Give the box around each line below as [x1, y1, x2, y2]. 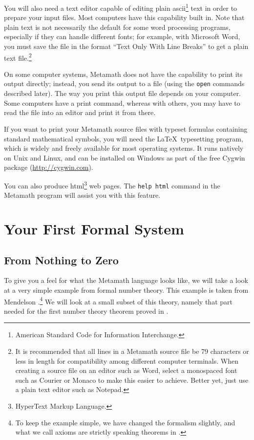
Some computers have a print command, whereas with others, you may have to [4, 97, 240, 108]
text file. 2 [4, 51, 32, 63]
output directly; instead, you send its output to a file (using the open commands [4, 78, 245, 89]
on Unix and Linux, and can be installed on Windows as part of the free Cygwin [4, 152, 245, 162]
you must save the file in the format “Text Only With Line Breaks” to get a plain [4, 41, 249, 51]
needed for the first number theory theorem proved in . [4, 305, 169, 316]
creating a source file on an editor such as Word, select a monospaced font [15, 365, 237, 375]
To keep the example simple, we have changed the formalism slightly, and [15, 417, 235, 427]
